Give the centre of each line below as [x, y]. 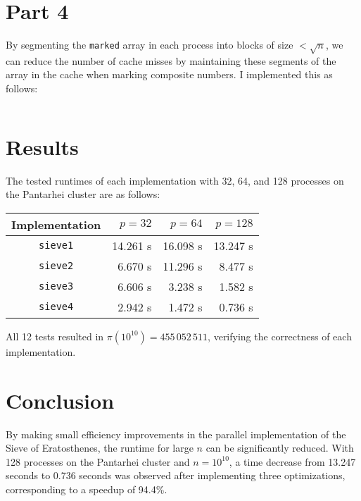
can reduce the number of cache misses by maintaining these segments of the [171, 60]
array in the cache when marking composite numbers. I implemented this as [169, 74]
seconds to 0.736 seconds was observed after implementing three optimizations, [176, 475]
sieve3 [56, 286]
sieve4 [56, 307]
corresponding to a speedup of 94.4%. [87, 489]
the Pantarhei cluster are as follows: [83, 194]
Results [42, 146]
